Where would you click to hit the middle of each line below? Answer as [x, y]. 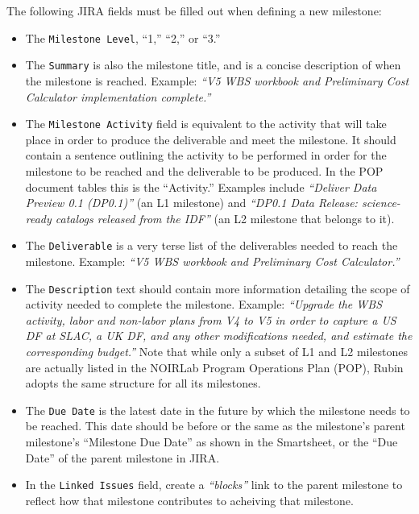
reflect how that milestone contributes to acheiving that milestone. [189, 500]
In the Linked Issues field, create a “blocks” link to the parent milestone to [214, 485]
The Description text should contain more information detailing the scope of [218, 288]
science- [381, 203]
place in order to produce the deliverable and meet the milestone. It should [211, 139]
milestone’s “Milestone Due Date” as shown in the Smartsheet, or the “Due [212, 442]
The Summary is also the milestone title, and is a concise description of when [213, 65]
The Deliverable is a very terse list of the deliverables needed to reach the [212, 245]
